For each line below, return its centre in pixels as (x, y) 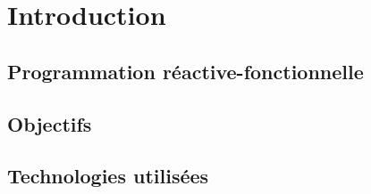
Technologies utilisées (108, 176)
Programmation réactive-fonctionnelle (185, 71)
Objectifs (50, 123)
